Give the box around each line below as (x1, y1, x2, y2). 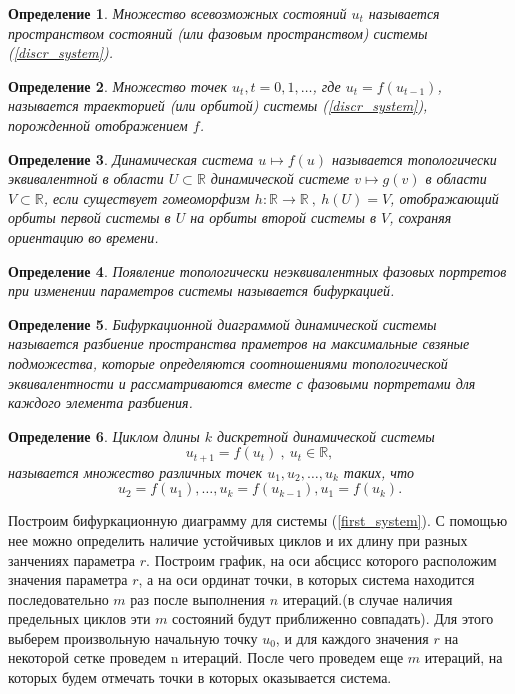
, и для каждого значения (275, 627, 429, 648)
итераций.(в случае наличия (282, 588, 453, 609)
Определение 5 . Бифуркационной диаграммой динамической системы (8, 313, 437, 334)
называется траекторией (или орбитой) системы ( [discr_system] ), (8, 95, 428, 116)
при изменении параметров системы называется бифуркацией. (8, 280, 395, 301)
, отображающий (390, 187, 499, 208)
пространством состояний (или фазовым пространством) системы (8, 22, 428, 43)
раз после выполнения (130, 588, 266, 609)
